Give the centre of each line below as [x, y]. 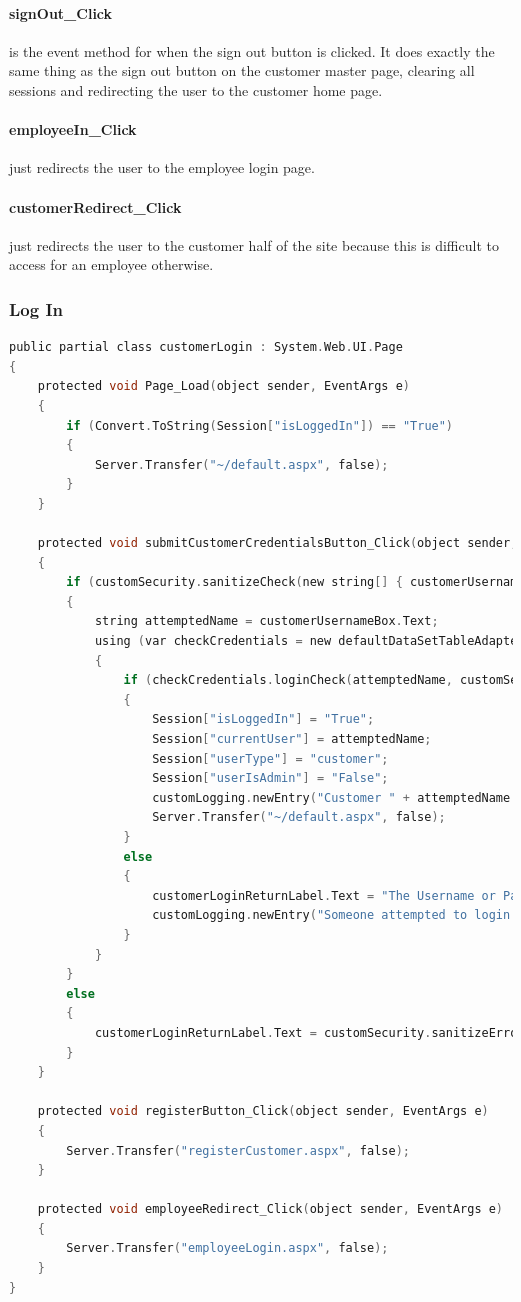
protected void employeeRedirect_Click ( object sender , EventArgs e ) [270, 1209]
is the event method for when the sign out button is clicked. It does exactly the [252, 50]
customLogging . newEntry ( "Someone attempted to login [331, 915]
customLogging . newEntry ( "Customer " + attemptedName [331, 797]
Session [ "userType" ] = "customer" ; [270, 758]
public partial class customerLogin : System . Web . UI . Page [206, 347]
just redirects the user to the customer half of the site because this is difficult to [254, 244]
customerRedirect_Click [95, 206]
